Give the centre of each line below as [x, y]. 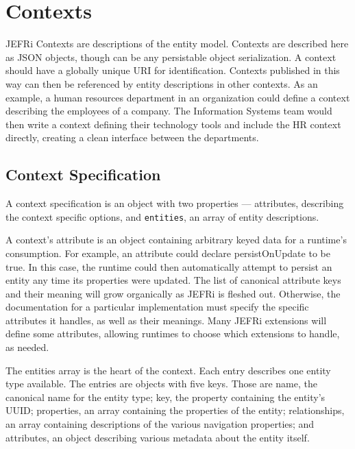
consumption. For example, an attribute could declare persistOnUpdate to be [168, 253]
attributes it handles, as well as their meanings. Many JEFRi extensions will [166, 320]
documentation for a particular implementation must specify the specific [157, 307]
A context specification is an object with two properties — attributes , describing [175, 203]
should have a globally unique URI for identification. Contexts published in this [173, 70]
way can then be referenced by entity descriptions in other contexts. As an [162, 83]
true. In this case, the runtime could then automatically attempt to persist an [169, 266]
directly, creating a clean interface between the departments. [132, 137]
